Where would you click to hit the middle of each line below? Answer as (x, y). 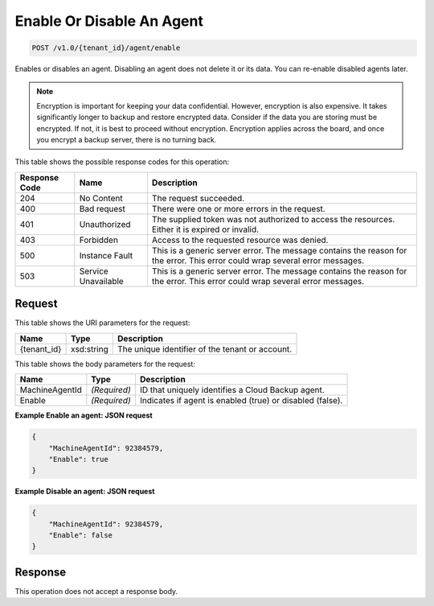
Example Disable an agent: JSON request (85, 492)
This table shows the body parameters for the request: (105, 364)
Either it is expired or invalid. (205, 229)
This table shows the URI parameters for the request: (102, 323)
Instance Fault (106, 255)
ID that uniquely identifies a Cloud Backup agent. (232, 390)
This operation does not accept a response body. (96, 591)
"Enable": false (80, 536)
